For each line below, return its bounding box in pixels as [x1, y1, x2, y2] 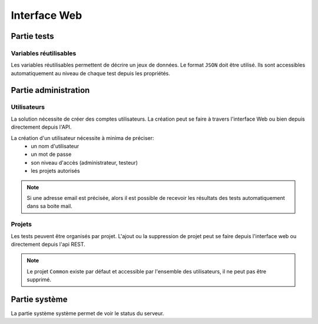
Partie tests [11, 31, 54, 41]
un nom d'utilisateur [31, 143, 79, 150]
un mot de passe [31, 151, 72, 158]
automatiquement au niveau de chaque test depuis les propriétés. [11, 69, 171, 76]
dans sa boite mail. [26, 203, 73, 210]
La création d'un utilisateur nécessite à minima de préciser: [11, 134, 154, 141]
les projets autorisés [31, 168, 80, 175]
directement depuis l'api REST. [11, 241, 85, 248]
